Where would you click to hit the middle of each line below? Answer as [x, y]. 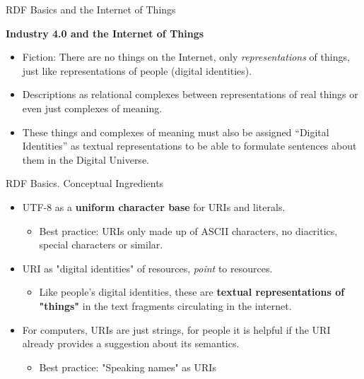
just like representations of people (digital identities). [137, 70]
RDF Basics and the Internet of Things [91, 9]
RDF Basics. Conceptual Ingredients [85, 183]
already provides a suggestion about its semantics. [131, 343]
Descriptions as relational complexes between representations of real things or [190, 94]
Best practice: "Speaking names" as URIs [128, 367]
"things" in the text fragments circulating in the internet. [165, 305]
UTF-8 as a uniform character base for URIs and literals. [154, 206]
